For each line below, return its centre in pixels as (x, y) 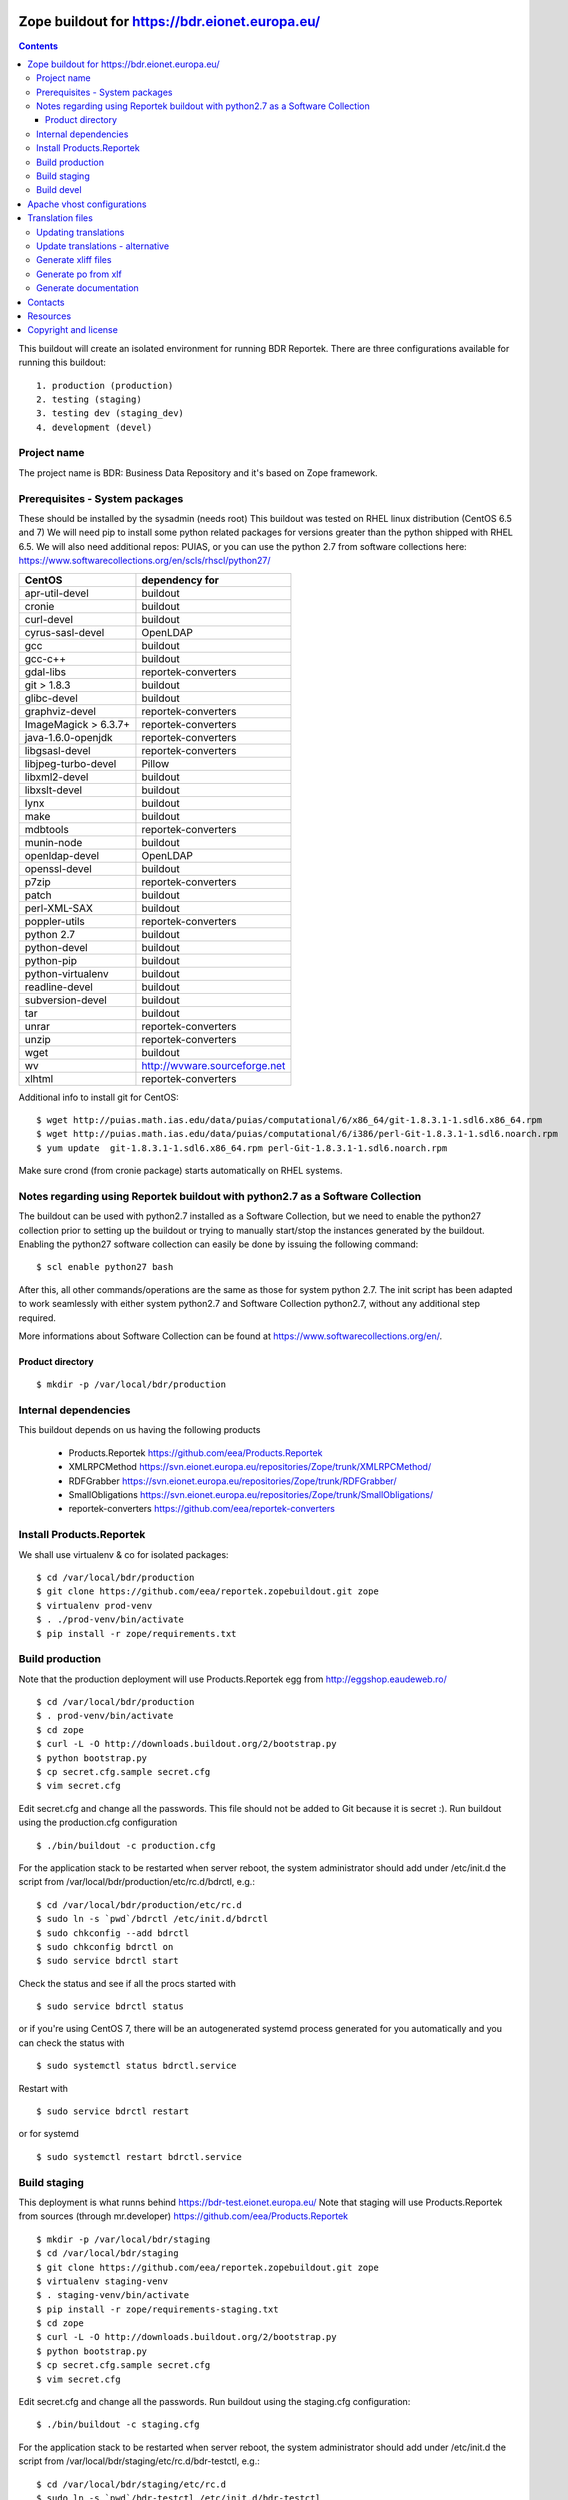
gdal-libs (45, 672)
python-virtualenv (66, 973)
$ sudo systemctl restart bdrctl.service (139, 2156)
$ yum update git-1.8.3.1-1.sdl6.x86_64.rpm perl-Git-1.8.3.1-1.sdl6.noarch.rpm (242, 1148)
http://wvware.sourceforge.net (213, 1065)
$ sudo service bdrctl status (110, 2006)
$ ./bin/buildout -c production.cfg (126, 1845)
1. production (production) (105, 385)
